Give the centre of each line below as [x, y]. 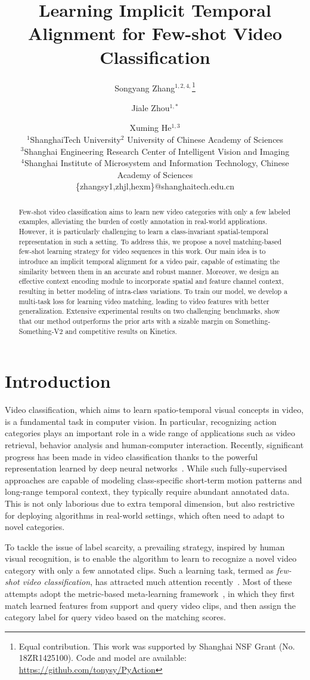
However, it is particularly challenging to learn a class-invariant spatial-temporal [144, 232]
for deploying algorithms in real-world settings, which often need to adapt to [145, 515]
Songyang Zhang [145, 88]
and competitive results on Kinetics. [121, 331]
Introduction [58, 381]
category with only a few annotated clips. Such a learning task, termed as [139, 570]
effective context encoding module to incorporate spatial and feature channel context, [151, 281]
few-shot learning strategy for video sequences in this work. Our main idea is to [142, 251]
